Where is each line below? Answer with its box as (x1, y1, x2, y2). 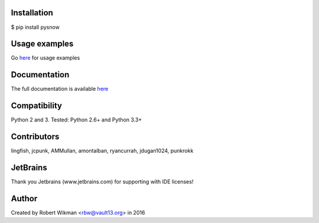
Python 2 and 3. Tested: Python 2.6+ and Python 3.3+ (11, 116, 142, 123)
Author (11, 194, 38, 204)
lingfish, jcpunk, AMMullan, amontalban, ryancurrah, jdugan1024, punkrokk (11, 147, 194, 155)
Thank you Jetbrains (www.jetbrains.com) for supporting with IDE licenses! (11, 178, 194, 185)
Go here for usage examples (11, 54, 80, 61)
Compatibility (11, 101, 62, 111)
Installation (11, 8, 53, 18)
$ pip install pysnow (11, 24, 60, 31)
